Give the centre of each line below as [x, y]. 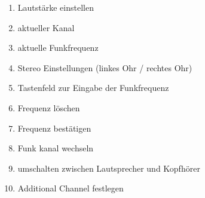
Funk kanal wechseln [56, 148]
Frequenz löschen [49, 107]
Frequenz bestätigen [54, 128]
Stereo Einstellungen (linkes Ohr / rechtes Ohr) [105, 67]
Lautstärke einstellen [56, 7]
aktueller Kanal [46, 27]
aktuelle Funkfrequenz [58, 48]
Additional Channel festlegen [71, 188]
